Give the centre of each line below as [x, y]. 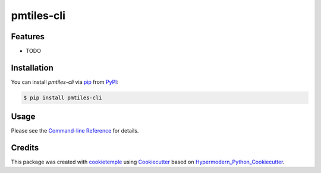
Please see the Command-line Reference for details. [75, 131]
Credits [25, 148]
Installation [32, 67]
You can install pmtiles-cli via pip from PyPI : [65, 82]
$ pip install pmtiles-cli [63, 97]
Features [28, 37]
